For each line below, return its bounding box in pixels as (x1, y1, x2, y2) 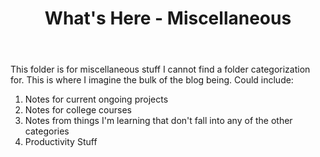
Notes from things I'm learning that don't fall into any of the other (24, 115, 293, 127)
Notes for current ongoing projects (24, 93, 169, 106)
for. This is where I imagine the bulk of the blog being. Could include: (10, 74, 294, 86)
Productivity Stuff (24, 136, 98, 148)
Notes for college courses (24, 104, 132, 116)
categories (24, 125, 70, 137)
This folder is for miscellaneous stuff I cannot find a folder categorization (10, 63, 311, 76)
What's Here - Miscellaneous (44, 7, 292, 30)
